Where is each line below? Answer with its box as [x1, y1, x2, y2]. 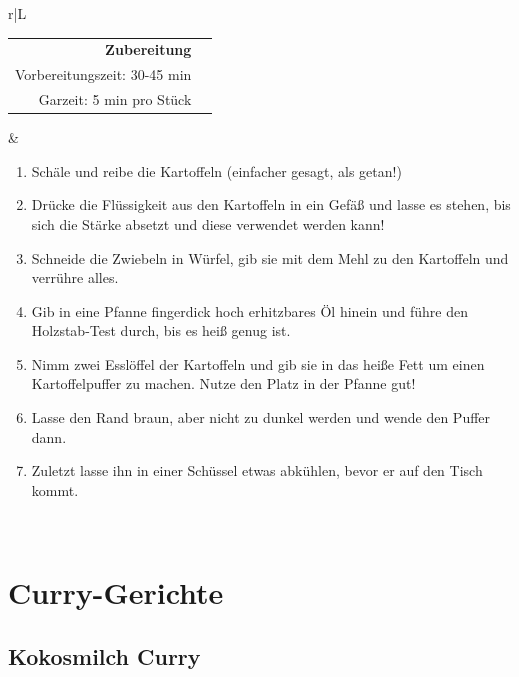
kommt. [31, 479, 79, 500]
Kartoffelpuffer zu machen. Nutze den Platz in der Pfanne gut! [31, 373, 416, 394]
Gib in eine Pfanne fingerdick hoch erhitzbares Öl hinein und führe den [31, 300, 468, 321]
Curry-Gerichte [8, 572, 224, 613]
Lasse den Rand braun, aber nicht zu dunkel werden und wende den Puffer [31, 407, 491, 428]
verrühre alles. [31, 267, 119, 288]
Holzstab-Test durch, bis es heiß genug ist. [31, 320, 291, 341]
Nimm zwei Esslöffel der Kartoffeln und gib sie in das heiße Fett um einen [31, 353, 485, 374]
